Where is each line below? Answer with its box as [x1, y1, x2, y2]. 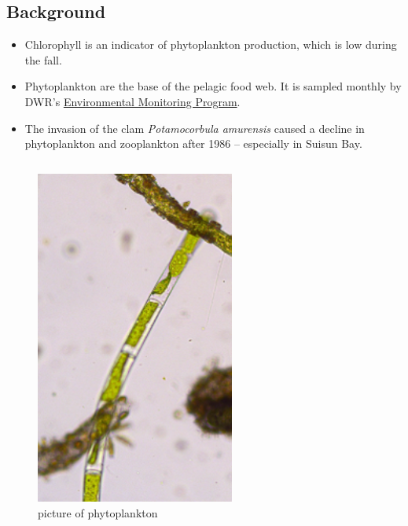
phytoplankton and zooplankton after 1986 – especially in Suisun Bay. [24, 135, 362, 152]
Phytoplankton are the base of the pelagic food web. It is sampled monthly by [24, 78, 402, 94]
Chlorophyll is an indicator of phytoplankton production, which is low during [24, 36, 397, 53]
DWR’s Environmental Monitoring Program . [24, 93, 241, 109]
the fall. [24, 51, 62, 68]
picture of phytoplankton [38, 504, 158, 520]
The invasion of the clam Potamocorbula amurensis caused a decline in [24, 120, 365, 136]
